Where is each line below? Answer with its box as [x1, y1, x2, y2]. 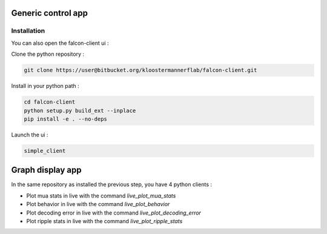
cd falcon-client [24, 99, 76, 105]
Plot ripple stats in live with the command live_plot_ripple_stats [26, 217, 183, 224]
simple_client [24, 147, 66, 154]
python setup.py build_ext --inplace [24, 107, 136, 114]
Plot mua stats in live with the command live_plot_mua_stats [26, 192, 176, 199]
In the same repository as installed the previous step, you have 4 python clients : [11, 181, 212, 188]
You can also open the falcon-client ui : [11, 39, 109, 47]
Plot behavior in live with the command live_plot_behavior [26, 201, 170, 208]
